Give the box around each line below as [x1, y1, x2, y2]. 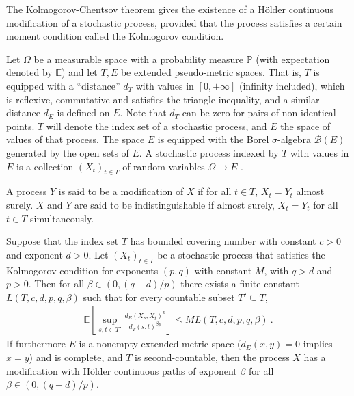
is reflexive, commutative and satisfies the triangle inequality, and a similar [6, 92, 320, 106]
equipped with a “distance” [6, 78, 120, 92]
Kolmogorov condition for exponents [6, 263, 159, 277]
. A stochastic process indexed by [139, 145, 279, 159]
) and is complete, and [29, 349, 123, 364]
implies [303, 336, 333, 351]
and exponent [6, 247, 63, 261]
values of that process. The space [6, 132, 145, 146]
